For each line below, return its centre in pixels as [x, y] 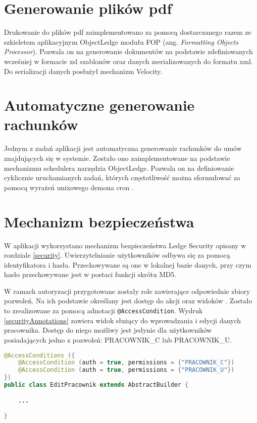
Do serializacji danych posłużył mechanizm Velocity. [83, 71]
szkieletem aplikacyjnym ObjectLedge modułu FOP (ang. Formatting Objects [121, 41]
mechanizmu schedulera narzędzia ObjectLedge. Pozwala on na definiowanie [119, 168]
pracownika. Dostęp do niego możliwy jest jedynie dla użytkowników [108, 330]
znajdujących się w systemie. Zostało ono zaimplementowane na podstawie [117, 158]
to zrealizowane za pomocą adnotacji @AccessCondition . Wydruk [103, 311]
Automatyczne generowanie [99, 105]
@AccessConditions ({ [40, 355]
